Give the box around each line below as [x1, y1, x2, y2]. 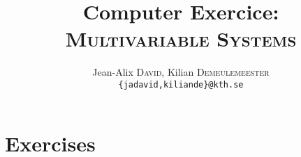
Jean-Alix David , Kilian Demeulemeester [92, 65, 270, 79]
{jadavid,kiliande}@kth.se [118, 79, 244, 90]
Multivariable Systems [65, 24, 297, 53]
